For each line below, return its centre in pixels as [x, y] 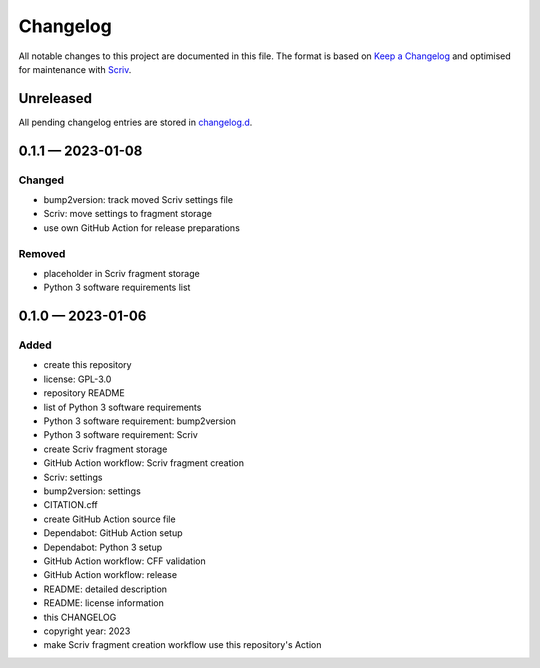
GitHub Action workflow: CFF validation [124, 561]
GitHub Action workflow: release [110, 575]
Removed [42, 253]
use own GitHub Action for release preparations [141, 227]
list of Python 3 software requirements [122, 407]
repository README [84, 393]
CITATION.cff [71, 505]
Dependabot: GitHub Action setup [113, 533]
